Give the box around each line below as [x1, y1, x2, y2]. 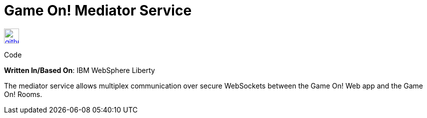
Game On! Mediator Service [4, 2, 192, 19]
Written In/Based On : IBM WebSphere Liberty [4, 65, 155, 74]
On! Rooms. [4, 89, 42, 98]
